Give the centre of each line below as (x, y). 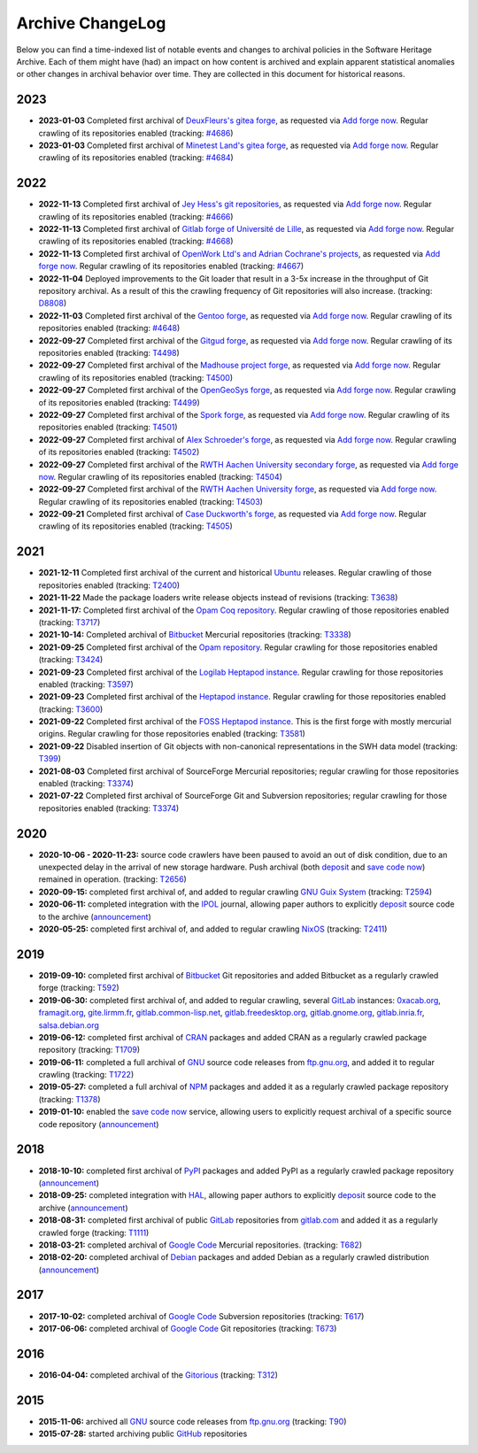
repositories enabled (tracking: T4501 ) (108, 427)
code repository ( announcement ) (99, 1124)
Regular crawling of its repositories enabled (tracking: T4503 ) (150, 501)
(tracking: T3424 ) (71, 660)
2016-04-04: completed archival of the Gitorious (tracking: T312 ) (158, 1375)
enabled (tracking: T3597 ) (86, 684)
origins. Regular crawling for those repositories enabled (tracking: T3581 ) (172, 734)
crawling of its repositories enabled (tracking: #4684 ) (136, 158)
